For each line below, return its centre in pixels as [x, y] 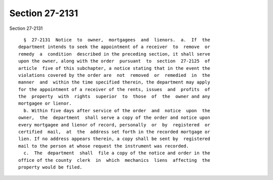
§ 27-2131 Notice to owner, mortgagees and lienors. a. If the [117, 40]
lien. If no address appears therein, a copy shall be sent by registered [114, 139]
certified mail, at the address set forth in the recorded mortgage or [114, 132]
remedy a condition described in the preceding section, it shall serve [114, 54]
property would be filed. [51, 167]
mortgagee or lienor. [45, 103]
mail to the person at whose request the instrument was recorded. [104, 146]
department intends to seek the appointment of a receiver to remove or [114, 47]
